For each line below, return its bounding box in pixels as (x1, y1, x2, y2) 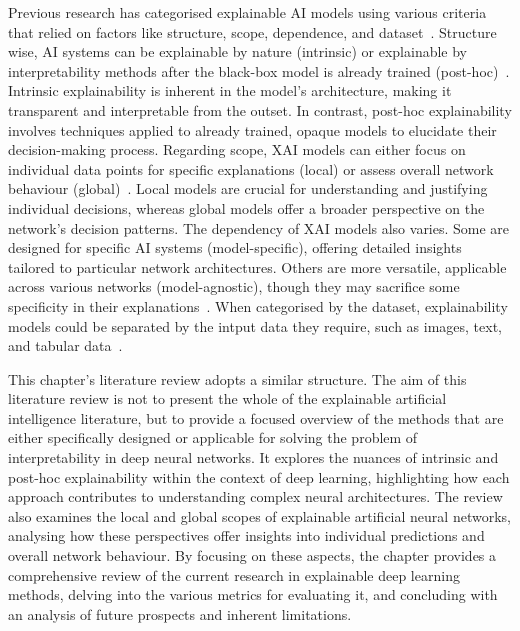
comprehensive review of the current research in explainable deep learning (8, 564, 460, 585)
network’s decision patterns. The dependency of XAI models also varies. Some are (8, 217, 510, 238)
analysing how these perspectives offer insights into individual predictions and (8, 525, 485, 546)
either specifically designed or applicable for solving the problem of (8, 427, 418, 448)
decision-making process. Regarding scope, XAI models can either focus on (8, 139, 466, 160)
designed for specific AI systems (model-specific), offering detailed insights (8, 237, 462, 258)
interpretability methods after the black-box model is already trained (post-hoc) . (8, 60, 510, 81)
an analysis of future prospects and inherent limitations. (8, 603, 352, 624)
